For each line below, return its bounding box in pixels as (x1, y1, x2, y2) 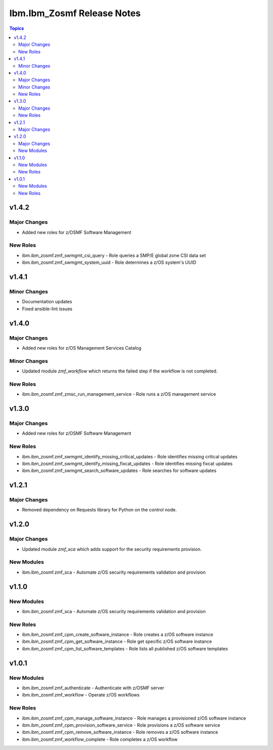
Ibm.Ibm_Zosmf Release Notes (9, 8, 141, 19)
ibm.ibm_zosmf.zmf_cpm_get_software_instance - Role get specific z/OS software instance (22, 638, 212, 644)
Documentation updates (22, 299, 72, 305)
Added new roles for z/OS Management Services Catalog (22, 345, 142, 351)
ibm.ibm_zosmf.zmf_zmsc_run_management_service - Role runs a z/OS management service (22, 391, 216, 397)
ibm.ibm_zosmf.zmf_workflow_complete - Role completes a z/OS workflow (22, 736, 178, 742)
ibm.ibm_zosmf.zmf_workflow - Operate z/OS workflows (22, 692, 140, 698)
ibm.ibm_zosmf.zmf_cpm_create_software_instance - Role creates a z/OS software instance (22, 632, 213, 638)
